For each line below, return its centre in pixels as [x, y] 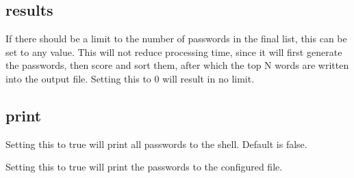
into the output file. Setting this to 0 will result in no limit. [130, 78]
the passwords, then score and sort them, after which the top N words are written [177, 65]
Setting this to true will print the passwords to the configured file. [144, 167]
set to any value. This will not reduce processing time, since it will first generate [174, 51]
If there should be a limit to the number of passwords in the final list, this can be [176, 39]
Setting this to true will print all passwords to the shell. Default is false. [156, 144]
